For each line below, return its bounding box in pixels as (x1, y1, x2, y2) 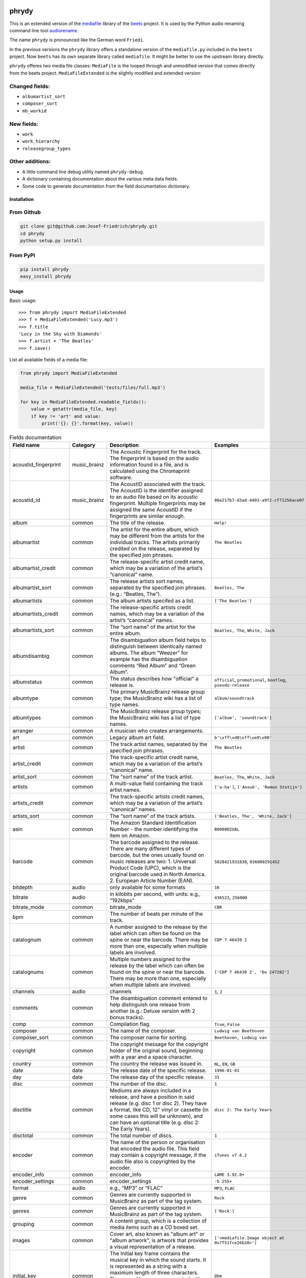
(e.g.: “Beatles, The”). (110, 590, 162, 598)
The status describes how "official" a (110, 675, 199, 682)
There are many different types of (110, 845, 191, 852)
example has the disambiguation (110, 656, 188, 663)
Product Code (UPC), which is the (110, 864, 191, 872)
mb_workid (22, 108, 47, 113)
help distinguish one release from (110, 1001, 190, 1008)
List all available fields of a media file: (9, 357, 88, 363)
